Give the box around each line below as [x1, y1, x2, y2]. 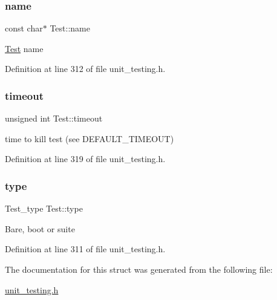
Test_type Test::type [5, 202, 83, 215]
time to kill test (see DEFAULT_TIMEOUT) [5, 132, 174, 145]
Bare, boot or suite [5, 222, 75, 235]
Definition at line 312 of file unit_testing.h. [5, 62, 166, 75]
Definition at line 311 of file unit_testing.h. [5, 243, 166, 255]
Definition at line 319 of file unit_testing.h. [5, 152, 166, 165]
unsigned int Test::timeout [5, 112, 103, 125]
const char [5, 22, 43, 34]
